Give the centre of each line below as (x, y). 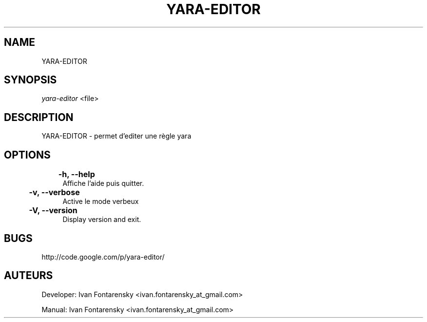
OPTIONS (27, 155)
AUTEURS (29, 276)
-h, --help (77, 174)
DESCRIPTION (39, 117)
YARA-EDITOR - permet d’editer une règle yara (116, 136)
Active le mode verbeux (101, 201)
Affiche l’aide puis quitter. (103, 183)
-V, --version (53, 211)
